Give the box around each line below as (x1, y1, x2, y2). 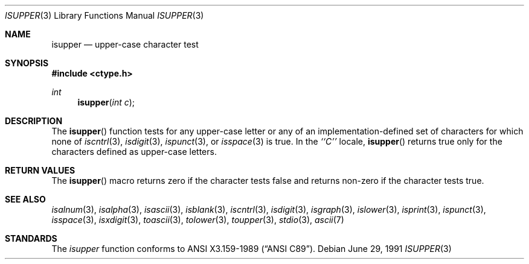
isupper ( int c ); (77, 97, 135, 107)
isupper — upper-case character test (51, 39, 199, 49)
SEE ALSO (5, 194, 46, 204)
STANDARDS (5, 233, 57, 244)
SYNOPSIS (5, 58, 49, 68)
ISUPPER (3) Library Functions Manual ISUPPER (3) (5, 10, 204, 20)
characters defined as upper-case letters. (51, 146, 217, 157)
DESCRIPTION (5, 116, 63, 126)
